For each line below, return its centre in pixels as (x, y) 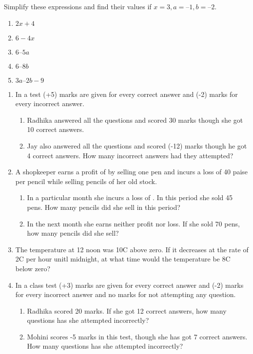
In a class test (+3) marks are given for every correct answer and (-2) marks (129, 285)
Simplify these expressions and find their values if (78, 6)
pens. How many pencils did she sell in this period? (104, 207)
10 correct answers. (56, 129)
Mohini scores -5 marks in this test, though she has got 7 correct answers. (137, 336)
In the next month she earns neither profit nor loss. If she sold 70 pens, (133, 223)
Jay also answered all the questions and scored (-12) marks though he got (137, 145)
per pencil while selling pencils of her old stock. (86, 181)
